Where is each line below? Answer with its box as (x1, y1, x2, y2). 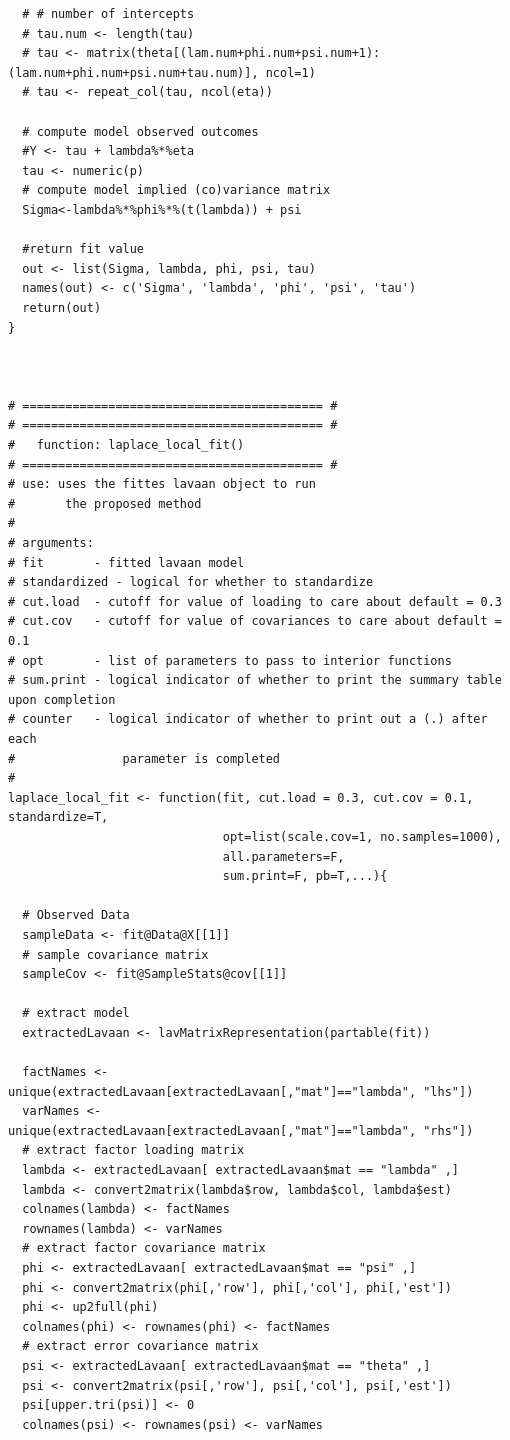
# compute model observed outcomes (22, 124, 259, 139)
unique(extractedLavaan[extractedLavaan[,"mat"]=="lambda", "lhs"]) (8, 1084, 474, 1099)
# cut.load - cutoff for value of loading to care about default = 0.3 (8, 594, 502, 609)
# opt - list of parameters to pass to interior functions (8, 653, 452, 668)
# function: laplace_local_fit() (8, 438, 245, 453)
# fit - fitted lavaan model (8, 555, 245, 570)
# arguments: (8, 536, 94, 551)
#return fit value (22, 242, 145, 257)
